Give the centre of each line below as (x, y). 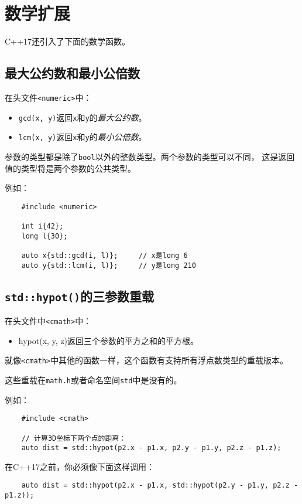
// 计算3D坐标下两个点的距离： (74, 438)
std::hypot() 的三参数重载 (79, 296)
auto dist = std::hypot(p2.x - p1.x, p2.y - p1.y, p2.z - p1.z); (151, 448)
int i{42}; (42, 227)
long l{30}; (44, 236)
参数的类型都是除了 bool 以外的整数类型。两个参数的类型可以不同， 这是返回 (150, 156)
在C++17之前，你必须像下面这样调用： (80, 466)
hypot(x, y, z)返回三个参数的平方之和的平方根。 (109, 340)
